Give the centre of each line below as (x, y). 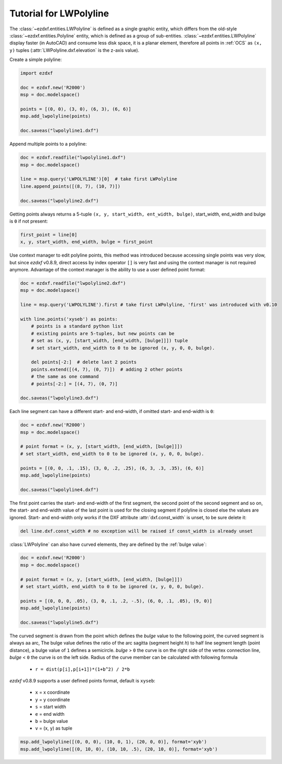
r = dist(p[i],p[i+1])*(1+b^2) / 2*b (83, 669)
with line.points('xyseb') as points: (69, 319)
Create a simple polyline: (36, 60)
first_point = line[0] (49, 234)
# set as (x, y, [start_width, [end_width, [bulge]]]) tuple (109, 341)
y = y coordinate (53, 699)
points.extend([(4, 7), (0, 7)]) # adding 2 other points (107, 369)
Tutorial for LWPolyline (59, 13)
